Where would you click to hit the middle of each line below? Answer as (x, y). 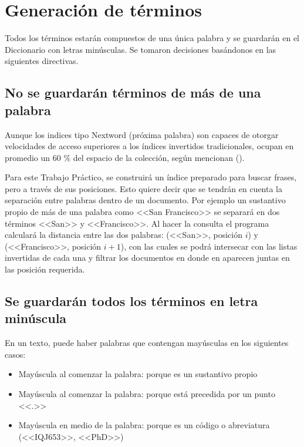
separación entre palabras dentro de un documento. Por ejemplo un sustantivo (145, 200)
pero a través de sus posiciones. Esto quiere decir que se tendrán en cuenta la (143, 188)
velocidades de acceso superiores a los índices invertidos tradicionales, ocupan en (149, 146)
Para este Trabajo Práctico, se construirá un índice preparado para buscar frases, (151, 177)
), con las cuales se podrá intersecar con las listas (209, 246)
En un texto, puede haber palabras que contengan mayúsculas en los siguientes (147, 343)
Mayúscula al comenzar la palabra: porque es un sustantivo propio (138, 374)
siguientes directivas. (42, 61)
